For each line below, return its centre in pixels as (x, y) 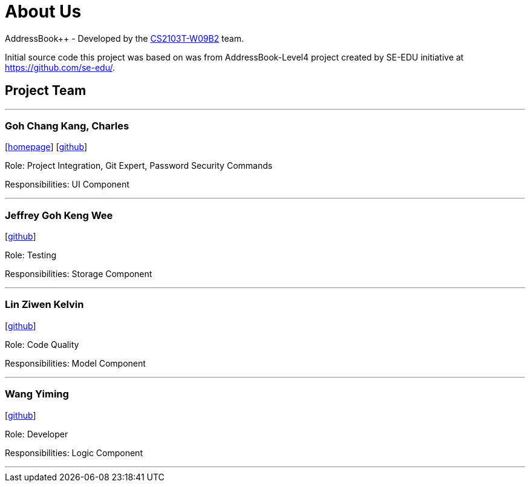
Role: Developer (37, 434)
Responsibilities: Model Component (75, 363)
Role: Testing (31, 255)
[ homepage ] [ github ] (46, 147)
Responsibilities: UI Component (67, 185)
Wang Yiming (37, 394)
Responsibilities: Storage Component (79, 274)
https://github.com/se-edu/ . (60, 67)
